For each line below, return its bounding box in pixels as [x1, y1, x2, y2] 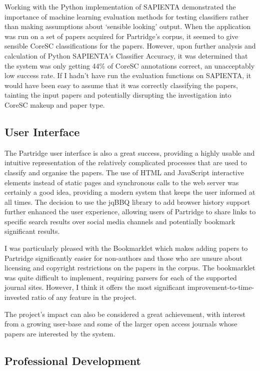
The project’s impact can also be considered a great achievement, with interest [4, 308, 245, 319]
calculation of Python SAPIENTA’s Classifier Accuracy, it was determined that [4, 50, 248, 61]
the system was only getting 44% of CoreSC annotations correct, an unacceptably [4, 60, 255, 71]
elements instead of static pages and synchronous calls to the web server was [4, 177, 239, 187]
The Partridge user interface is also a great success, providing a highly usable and [4, 147, 255, 158]
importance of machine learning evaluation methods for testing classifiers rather [4, 11, 249, 22]
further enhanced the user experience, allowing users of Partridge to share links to [4, 206, 256, 217]
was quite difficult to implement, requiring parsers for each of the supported [4, 272, 237, 282]
